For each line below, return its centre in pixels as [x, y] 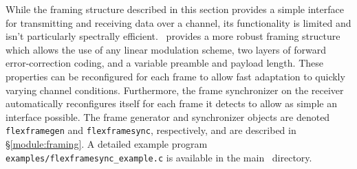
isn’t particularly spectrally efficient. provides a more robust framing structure [173, 36]
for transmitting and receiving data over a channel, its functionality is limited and [178, 22]
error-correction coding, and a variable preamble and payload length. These [164, 63]
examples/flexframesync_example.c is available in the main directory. [159, 157]
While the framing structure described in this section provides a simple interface [175, 9]
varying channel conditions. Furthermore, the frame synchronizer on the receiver [175, 90]
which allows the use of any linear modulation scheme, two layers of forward [166, 49]
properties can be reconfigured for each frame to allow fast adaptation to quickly [175, 76]
